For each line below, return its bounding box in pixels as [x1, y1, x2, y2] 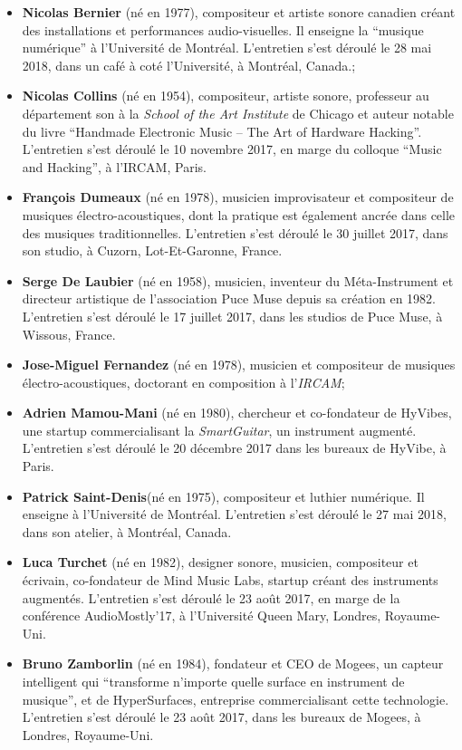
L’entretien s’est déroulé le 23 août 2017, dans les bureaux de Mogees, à [22, 707, 421, 726]
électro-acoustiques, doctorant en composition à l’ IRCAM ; [22, 372, 345, 391]
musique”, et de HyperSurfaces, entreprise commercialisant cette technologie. [22, 689, 449, 708]
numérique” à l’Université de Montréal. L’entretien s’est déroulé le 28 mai [22, 38, 432, 57]
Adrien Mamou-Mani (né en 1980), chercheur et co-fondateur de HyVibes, [22, 403, 452, 422]
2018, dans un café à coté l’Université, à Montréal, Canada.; [22, 55, 356, 74]
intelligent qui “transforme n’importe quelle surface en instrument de [22, 672, 405, 690]
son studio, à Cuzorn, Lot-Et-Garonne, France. [22, 241, 283, 260]
